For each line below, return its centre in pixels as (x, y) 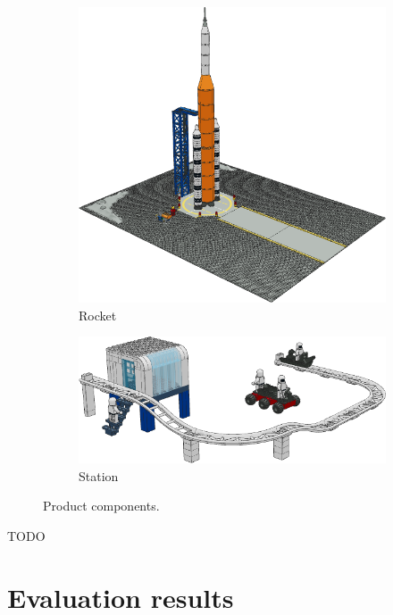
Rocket (98, 315)
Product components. (101, 506)
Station (99, 475)
